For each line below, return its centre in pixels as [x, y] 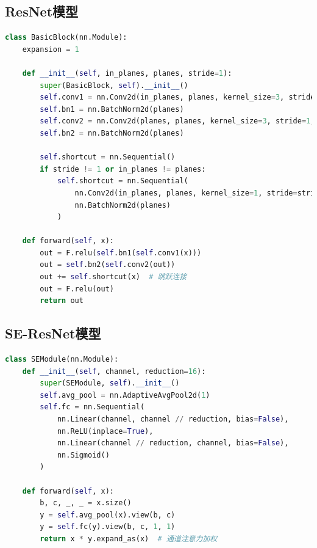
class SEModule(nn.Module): [62, 360]
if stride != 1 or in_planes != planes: [123, 169]
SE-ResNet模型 [53, 333]
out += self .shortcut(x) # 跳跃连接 [113, 277]
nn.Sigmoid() [83, 455]
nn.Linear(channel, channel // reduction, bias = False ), [173, 419]
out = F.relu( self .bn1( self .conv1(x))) [121, 253]
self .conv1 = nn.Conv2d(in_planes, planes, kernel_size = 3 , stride [177, 97]
